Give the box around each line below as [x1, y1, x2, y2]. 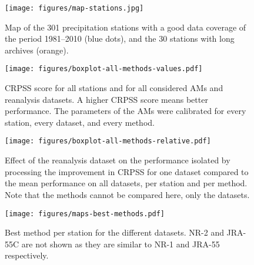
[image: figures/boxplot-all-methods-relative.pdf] [5, 137, 211, 146]
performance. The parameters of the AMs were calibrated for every [5, 105, 246, 117]
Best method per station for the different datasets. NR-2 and [5, 226, 224, 239]
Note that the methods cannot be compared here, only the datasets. [5, 188, 250, 200]
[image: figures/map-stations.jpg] [5, 4, 144, 12]
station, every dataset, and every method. [5, 116, 155, 128]
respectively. [5, 249, 49, 261]
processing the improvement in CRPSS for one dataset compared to [5, 165, 249, 177]
